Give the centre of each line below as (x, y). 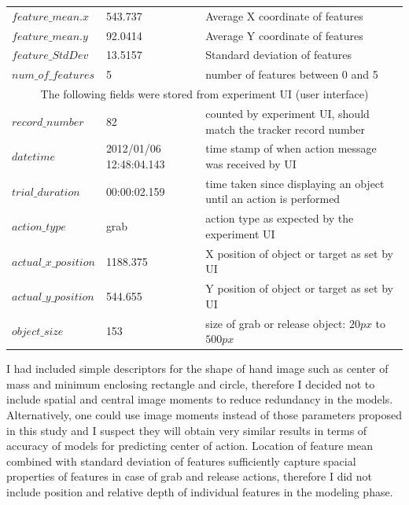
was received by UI (251, 164)
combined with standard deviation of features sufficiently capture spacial (181, 461)
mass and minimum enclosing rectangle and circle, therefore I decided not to (191, 383)
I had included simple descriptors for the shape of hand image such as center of (197, 369)
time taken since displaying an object (295, 183)
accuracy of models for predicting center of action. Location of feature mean (190, 446)
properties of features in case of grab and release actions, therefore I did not (189, 476)
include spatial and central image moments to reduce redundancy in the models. (200, 399)
